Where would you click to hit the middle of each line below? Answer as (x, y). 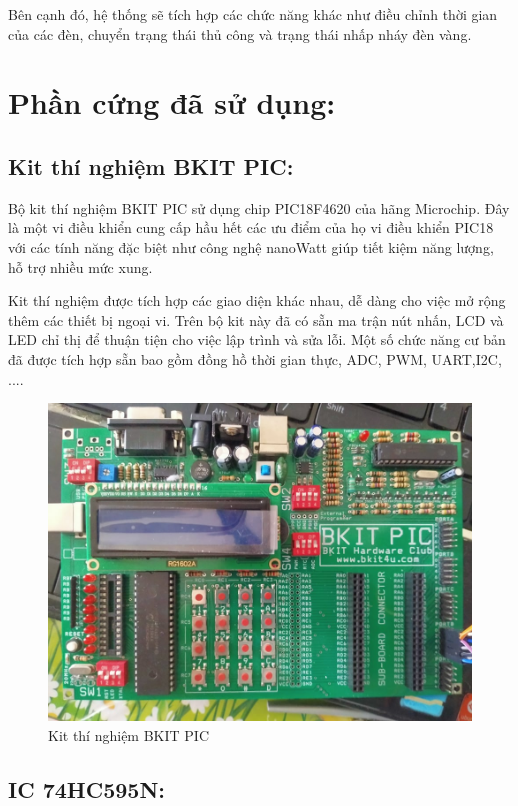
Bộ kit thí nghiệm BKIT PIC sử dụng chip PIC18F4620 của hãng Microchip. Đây (259, 207)
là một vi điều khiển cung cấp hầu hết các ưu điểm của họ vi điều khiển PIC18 (251, 227)
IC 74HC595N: (86, 788)
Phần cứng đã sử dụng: (172, 102)
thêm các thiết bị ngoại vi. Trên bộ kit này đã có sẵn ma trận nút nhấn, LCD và (256, 319)
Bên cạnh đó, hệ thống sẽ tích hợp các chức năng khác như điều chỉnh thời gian (253, 14)
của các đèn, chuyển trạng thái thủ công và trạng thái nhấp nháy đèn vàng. (240, 33)
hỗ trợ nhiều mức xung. (80, 266)
